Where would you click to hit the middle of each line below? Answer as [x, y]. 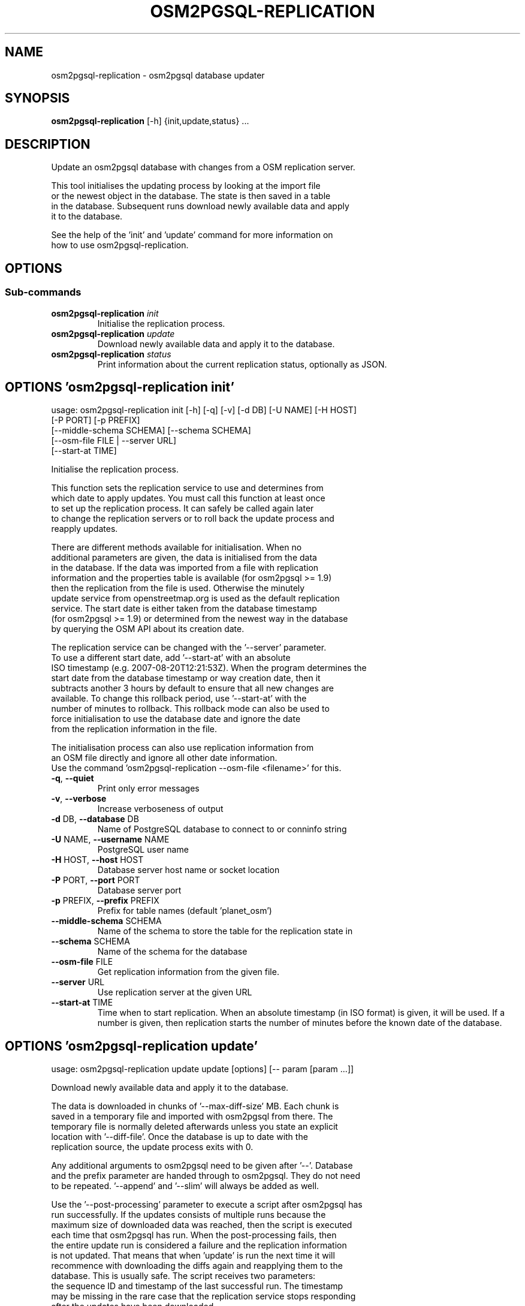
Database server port [139, 890]
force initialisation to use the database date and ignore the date [176, 719]
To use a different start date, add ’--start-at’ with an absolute [171, 658]
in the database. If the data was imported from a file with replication [185, 568]
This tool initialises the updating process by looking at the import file [186, 186]
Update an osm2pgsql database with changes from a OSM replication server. [203, 167]
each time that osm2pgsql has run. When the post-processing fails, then [194, 1235]
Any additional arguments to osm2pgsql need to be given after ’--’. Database [202, 1166]
